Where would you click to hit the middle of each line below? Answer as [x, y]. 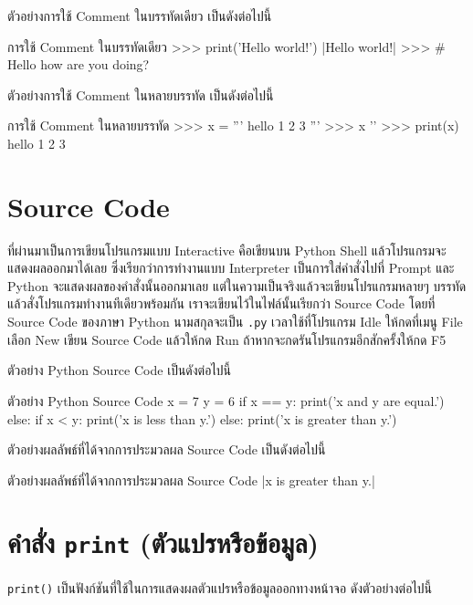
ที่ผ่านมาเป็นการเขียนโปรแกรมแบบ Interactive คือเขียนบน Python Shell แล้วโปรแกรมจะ [227, 250]
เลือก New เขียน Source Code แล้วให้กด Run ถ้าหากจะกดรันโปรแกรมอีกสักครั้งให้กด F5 [227, 339]
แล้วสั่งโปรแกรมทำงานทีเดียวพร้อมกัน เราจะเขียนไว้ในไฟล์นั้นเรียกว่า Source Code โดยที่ [221, 303]
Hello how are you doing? [79, 64]
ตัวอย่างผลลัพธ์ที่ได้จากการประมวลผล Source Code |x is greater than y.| [191, 480]
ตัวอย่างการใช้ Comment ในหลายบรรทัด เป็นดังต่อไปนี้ [141, 94]
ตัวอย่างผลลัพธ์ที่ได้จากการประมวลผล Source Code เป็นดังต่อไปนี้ [167, 449]
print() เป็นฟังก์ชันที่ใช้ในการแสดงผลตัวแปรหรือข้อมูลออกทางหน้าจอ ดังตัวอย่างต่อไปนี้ [220, 587]
